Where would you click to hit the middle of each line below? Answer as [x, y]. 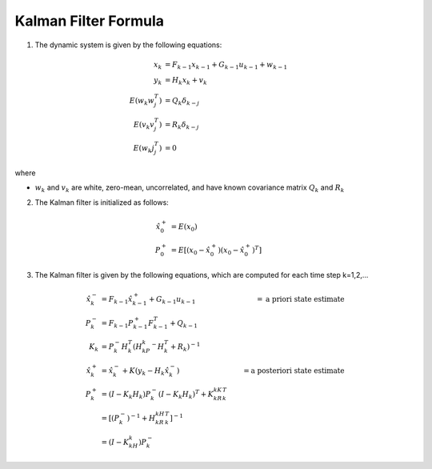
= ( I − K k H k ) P [126, 395]
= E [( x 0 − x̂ [191, 251]
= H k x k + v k [186, 82]
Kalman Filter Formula [89, 21]
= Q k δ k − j [182, 102]
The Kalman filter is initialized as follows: [102, 202]
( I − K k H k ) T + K [186, 394]
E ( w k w [142, 102]
